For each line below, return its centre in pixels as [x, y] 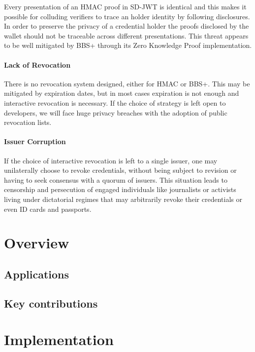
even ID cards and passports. [48, 209]
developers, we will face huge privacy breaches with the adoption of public [116, 112]
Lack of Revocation [37, 64]
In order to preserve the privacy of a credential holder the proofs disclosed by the [127, 26]
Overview [37, 243]
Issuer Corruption [35, 141]
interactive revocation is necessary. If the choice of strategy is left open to [115, 102]
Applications [37, 274]
